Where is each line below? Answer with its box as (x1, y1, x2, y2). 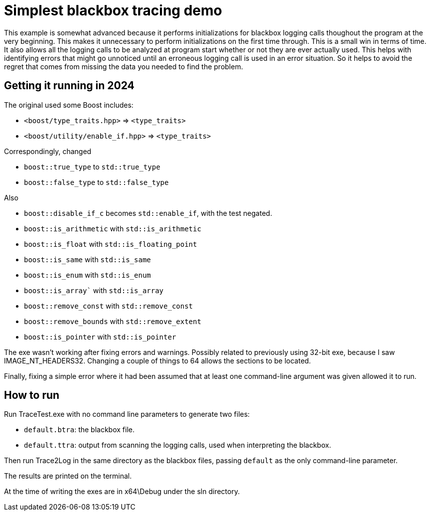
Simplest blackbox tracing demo (4, 2, 222, 19)
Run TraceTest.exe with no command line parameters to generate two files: (4, 410, 250, 419)
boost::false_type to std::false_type (24, 177, 169, 186)
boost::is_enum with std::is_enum (24, 270, 151, 279)
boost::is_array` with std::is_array (24, 286, 164, 295)
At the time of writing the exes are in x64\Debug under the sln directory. (4, 487, 240, 496)
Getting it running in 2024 (4, 79, 135, 92)
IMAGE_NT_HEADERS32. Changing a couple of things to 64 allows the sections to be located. (4, 356, 311, 365)
